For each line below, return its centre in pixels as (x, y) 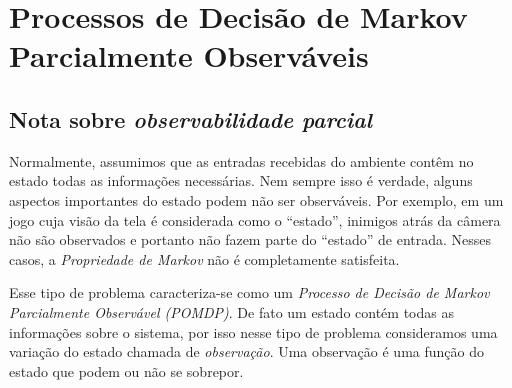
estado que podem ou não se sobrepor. (126, 370)
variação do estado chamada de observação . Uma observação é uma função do (246, 351)
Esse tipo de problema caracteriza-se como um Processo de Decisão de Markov (249, 292)
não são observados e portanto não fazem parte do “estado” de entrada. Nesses (250, 239)
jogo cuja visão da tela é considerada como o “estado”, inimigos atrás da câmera (255, 219)
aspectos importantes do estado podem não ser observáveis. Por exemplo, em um (256, 199)
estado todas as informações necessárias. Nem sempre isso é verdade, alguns (241, 180)
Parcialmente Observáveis (189, 55)
